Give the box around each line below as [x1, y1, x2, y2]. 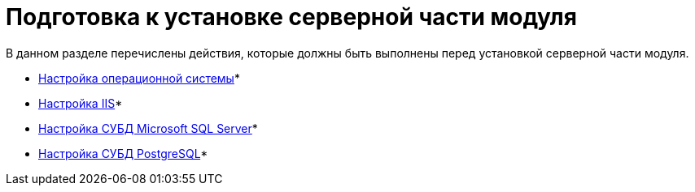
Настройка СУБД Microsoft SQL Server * [38, 121, 258, 135]
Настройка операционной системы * [38, 70, 240, 85]
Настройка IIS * [38, 96, 123, 110]
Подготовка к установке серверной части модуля [6, 3, 577, 31]
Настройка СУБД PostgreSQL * [38, 146, 208, 160]
